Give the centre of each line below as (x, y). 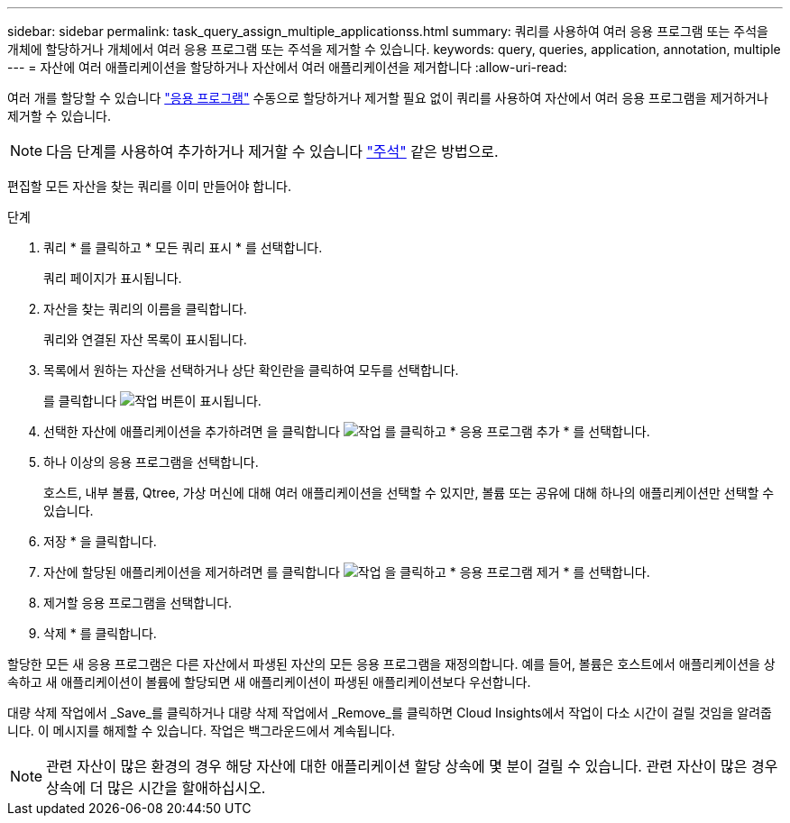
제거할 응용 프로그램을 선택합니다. (138, 603)
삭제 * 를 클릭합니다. (100, 633)
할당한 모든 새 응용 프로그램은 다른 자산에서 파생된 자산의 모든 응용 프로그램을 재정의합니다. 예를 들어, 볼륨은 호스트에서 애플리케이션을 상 (391, 664)
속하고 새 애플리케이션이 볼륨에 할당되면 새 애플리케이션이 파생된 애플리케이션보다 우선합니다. (269, 682)
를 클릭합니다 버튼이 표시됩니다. (152, 401)
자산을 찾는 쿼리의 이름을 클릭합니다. (145, 309)
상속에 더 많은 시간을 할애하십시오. (156, 788)
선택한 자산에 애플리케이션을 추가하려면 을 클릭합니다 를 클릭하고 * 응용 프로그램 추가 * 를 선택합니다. (347, 431)
